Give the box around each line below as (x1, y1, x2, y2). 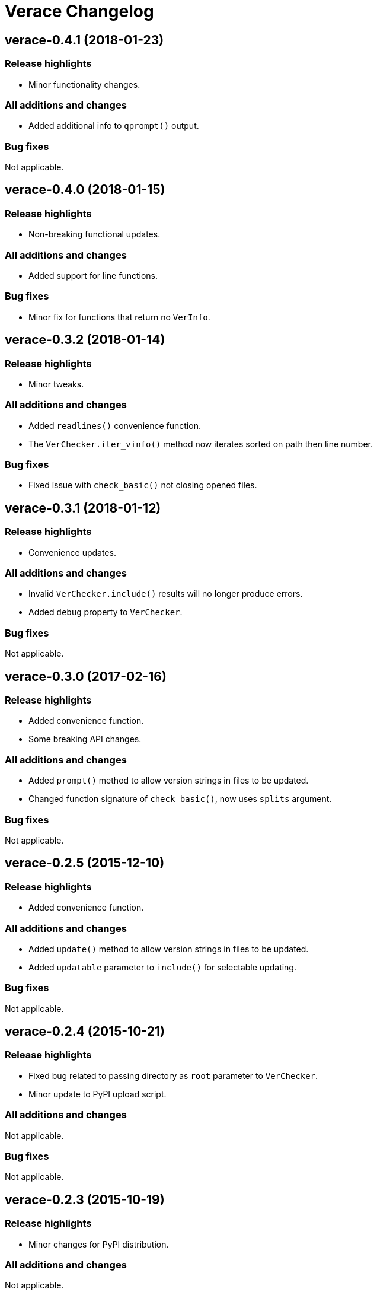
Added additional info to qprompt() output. (28, 120, 199, 131)
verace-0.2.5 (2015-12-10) (5, 855, 165, 871)
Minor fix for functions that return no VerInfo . (28, 311, 210, 322)
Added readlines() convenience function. (28, 420, 201, 431)
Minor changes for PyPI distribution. (28, 1239, 169, 1249)
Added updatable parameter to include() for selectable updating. (28, 962, 296, 972)
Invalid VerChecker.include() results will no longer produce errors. (28, 588, 303, 599)
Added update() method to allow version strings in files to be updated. (28, 943, 309, 954)
